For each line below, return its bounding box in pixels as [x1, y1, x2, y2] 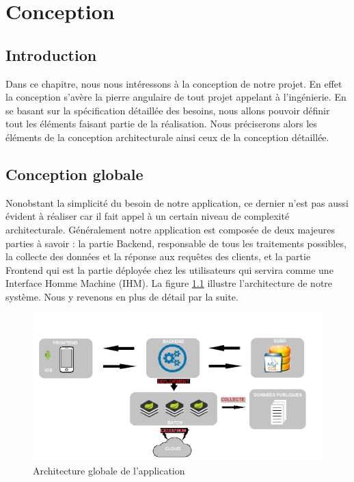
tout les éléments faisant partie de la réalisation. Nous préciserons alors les [5, 116, 317, 131]
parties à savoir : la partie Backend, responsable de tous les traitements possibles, [5, 236, 346, 250]
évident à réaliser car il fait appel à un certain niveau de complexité [5, 209, 290, 223]
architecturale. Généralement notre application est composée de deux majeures [5, 222, 335, 236]
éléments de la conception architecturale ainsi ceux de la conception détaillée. [5, 129, 329, 144]
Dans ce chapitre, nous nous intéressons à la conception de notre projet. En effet [5, 76, 342, 90]
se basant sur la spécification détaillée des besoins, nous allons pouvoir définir [5, 103, 330, 117]
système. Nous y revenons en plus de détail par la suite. [5, 289, 239, 303]
